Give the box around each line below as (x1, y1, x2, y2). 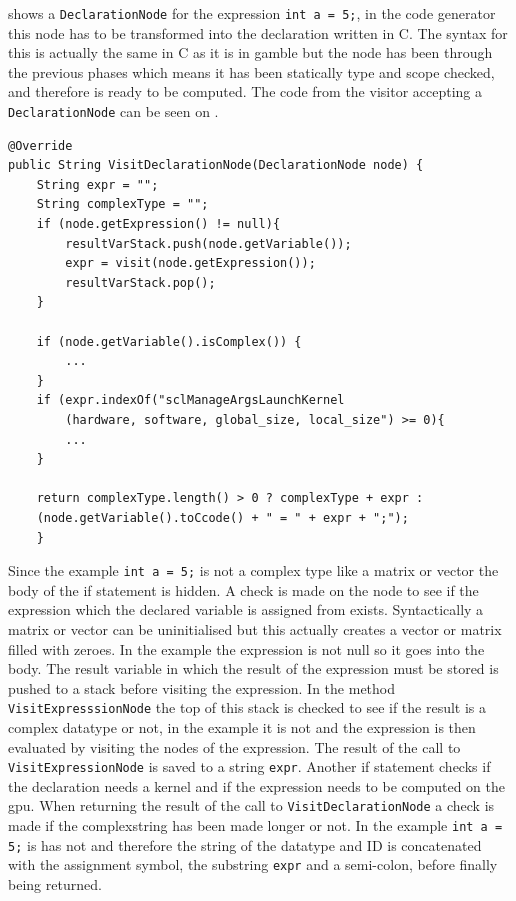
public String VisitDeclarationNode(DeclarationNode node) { (8, 158, 424, 173)
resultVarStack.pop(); (65, 275, 216, 290)
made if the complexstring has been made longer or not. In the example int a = (8, 815, 503, 836)
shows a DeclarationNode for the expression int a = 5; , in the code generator (8, 3, 496, 23)
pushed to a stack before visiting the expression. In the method (8, 677, 396, 698)
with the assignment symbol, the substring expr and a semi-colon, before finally (8, 854, 498, 875)
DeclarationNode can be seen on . (8, 101, 219, 122)
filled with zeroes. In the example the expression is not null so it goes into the (8, 638, 485, 659)
